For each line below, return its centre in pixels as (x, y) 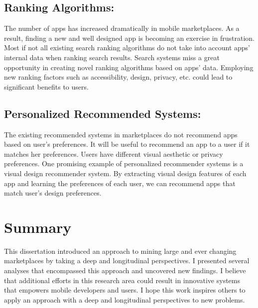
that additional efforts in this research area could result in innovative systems (122, 280)
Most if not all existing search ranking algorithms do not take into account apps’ (127, 48)
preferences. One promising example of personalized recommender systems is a (124, 163)
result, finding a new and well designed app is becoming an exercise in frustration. (129, 38)
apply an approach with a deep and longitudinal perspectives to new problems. (125, 299)
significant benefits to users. (46, 86)
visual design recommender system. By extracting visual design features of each (125, 173)
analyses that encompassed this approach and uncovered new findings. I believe (125, 270)
